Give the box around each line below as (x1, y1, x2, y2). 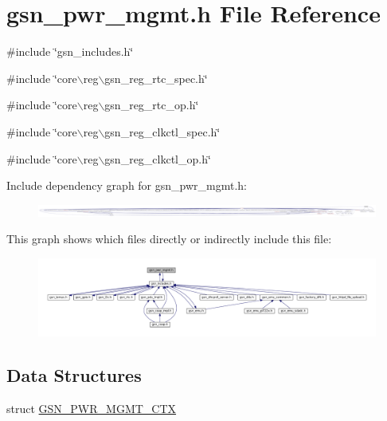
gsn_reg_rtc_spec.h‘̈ (104, 69, 208, 86)
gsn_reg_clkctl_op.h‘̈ (104, 150, 211, 167)
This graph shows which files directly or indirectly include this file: (6, 230, 332, 247)
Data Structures (6, 363, 142, 388)
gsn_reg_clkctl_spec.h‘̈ (104, 123, 221, 140)
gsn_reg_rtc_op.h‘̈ (104, 96, 199, 113)
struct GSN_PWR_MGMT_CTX (6, 400, 177, 417)
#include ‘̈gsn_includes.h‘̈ (6, 43, 134, 60)
